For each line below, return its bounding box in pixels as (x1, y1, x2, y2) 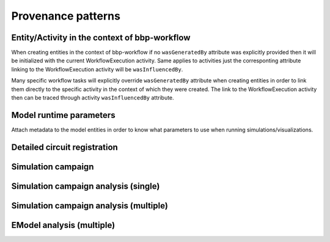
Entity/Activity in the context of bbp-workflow (11, 32, 191, 43)
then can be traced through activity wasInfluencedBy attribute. (11, 94, 174, 101)
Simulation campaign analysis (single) (11, 181, 160, 191)
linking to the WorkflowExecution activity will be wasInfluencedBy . (11, 65, 183, 73)
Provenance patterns (11, 9, 120, 23)
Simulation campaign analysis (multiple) (11, 200, 168, 211)
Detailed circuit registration (11, 142, 119, 152)
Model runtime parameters (11, 110, 116, 120)
